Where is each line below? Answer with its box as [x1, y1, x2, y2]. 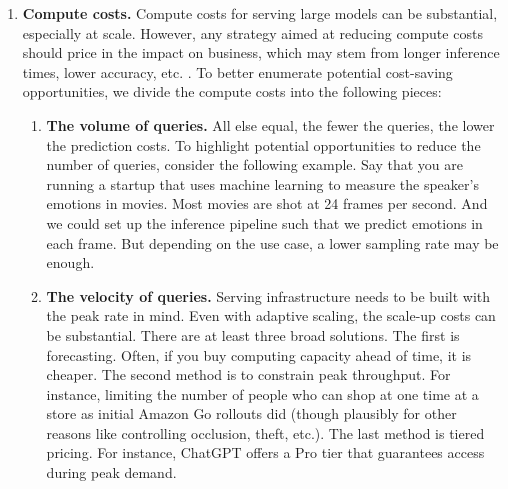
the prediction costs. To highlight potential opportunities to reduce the [46, 134, 481, 155]
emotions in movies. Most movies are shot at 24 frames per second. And [46, 193, 488, 214]
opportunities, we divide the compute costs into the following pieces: [22, 81, 442, 102]
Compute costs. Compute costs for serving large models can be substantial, [22, 3, 498, 23]
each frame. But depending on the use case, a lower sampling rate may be [46, 232, 499, 253]
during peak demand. [46, 462, 177, 483]
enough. [46, 252, 95, 273]
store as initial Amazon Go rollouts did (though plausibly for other [46, 403, 457, 424]
